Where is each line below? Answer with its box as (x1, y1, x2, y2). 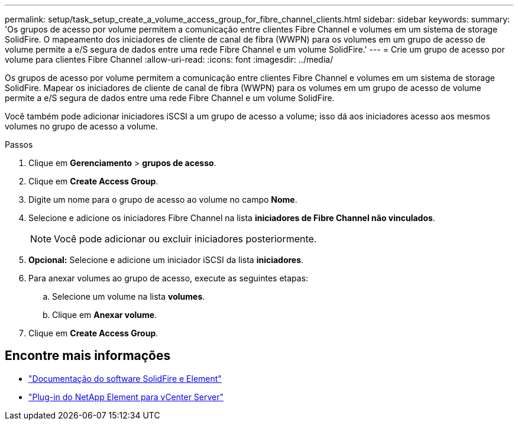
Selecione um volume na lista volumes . (52, 291, 205, 301)
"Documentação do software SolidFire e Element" (28, 373, 222, 384)
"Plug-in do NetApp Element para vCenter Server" (28, 391, 224, 402)
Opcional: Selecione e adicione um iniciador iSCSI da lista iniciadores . (28, 255, 304, 265)
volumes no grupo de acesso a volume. (5, 121, 158, 131)
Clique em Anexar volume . (52, 310, 157, 320)
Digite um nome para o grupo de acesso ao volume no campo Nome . (28, 194, 297, 205)
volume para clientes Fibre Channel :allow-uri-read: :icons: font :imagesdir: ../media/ (5, 54, 334, 64)
